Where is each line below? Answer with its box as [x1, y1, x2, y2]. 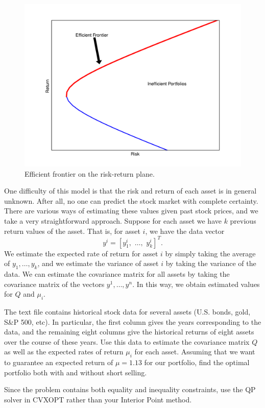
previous [230, 215, 256, 226]
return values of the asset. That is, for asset [4, 225, 140, 236]
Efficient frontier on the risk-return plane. [25, 168, 155, 179]
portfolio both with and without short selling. [4, 367, 147, 377]
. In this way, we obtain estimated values [132, 278, 260, 289]
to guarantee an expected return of [4, 357, 113, 368]
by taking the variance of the [165, 258, 256, 269]
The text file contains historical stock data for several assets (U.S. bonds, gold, [4, 306, 251, 317]
